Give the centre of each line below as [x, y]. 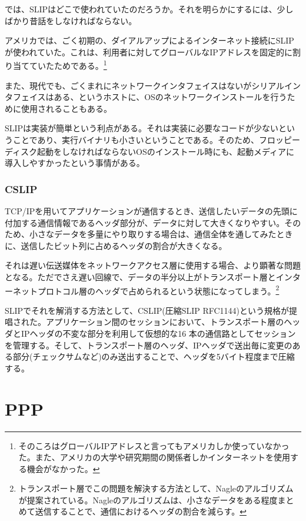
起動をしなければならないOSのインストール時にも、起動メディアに [166, 151]
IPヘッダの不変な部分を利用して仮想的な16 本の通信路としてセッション [158, 333]
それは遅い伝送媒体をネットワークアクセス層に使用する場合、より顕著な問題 [153, 265]
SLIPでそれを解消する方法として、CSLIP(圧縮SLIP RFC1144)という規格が [147, 310]
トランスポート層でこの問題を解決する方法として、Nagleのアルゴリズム [156, 488]
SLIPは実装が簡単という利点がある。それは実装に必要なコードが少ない [142, 128]
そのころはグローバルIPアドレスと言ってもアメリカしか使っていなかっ [154, 445]
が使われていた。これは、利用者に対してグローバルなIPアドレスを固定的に [149, 52]
